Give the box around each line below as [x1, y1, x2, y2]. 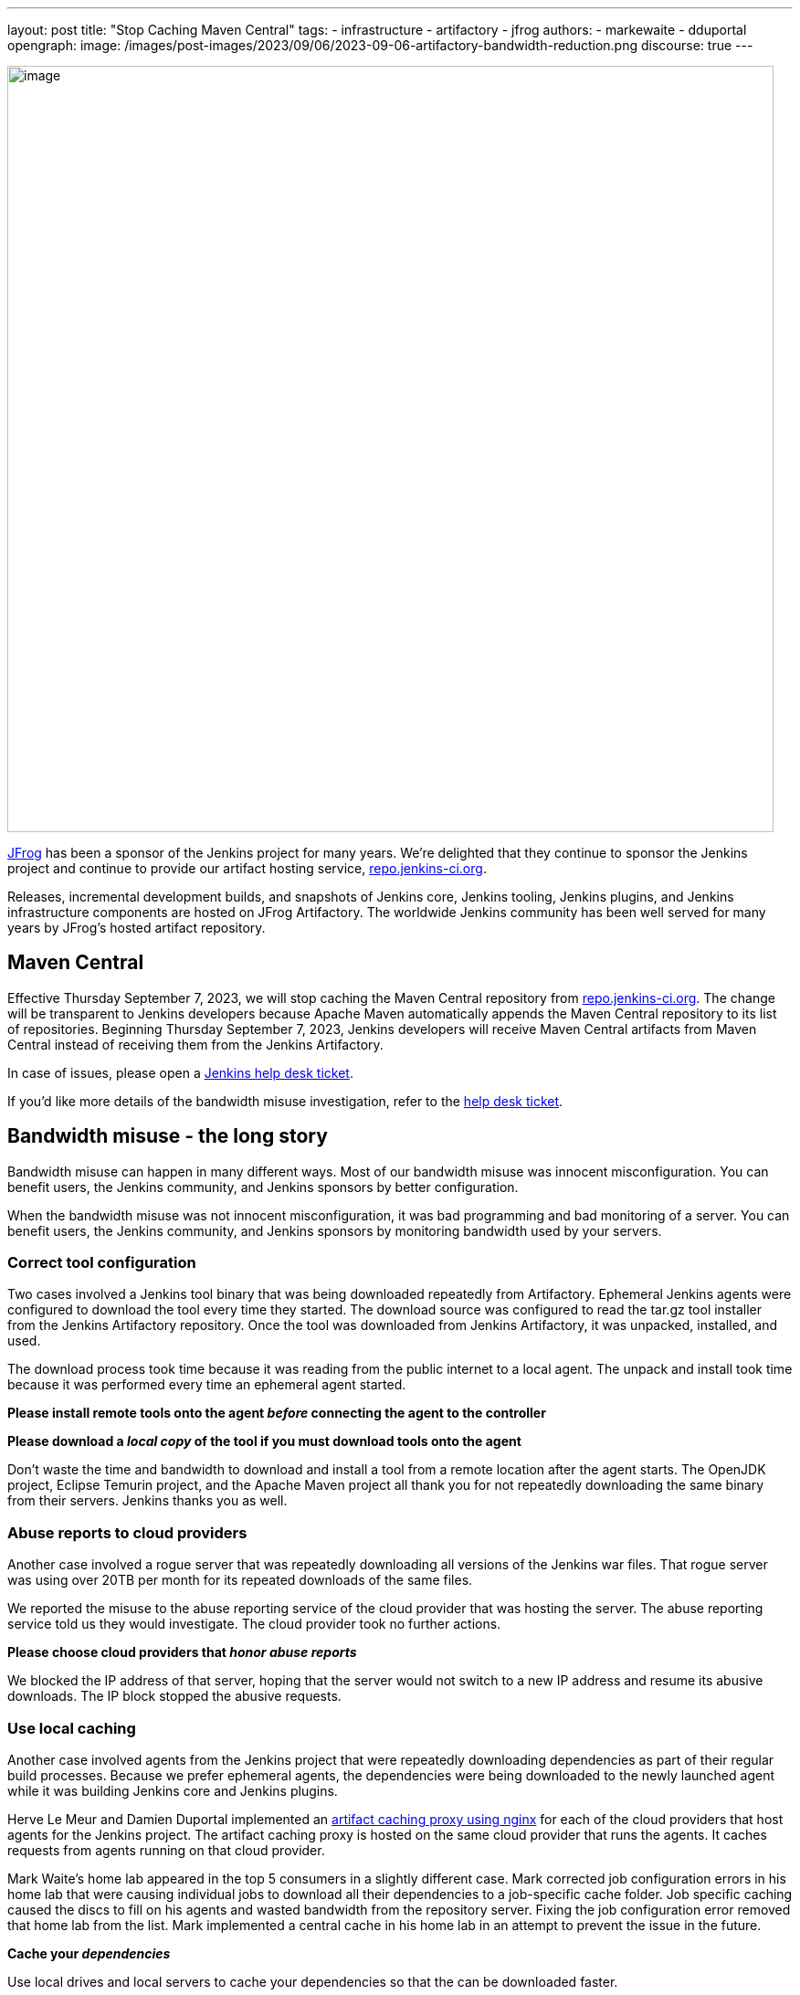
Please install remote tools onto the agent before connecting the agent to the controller [7, 1405, 546, 1421]
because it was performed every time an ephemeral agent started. [7, 1377, 406, 1393]
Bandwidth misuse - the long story [7, 1124, 328, 1148]
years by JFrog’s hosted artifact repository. [7, 920, 266, 935]
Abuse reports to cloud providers [7, 1523, 247, 1542]
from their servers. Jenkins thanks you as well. [7, 1493, 288, 1509]
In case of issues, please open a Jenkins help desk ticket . [7, 1064, 353, 1081]
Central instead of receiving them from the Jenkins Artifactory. [7, 1036, 384, 1052]
